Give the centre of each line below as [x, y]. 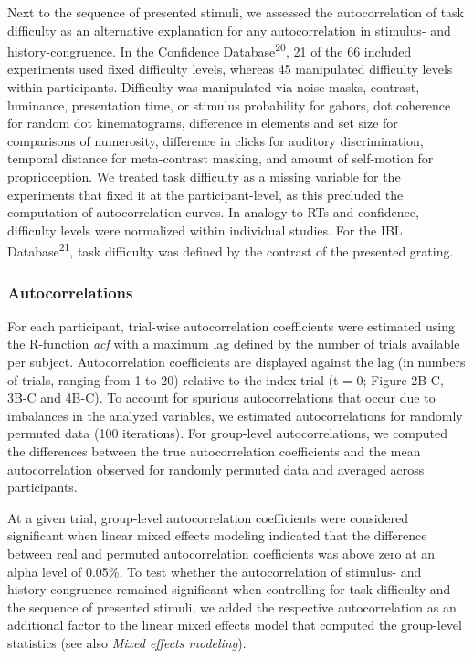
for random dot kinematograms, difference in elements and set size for [203, 123]
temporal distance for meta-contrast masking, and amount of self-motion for [221, 158]
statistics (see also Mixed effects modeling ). [127, 642]
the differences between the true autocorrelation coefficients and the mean [214, 451]
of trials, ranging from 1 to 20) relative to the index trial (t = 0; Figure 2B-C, [226, 379]
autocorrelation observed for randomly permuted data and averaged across [216, 469]
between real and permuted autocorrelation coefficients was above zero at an [221, 553]
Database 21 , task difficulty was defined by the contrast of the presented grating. [231, 250]
